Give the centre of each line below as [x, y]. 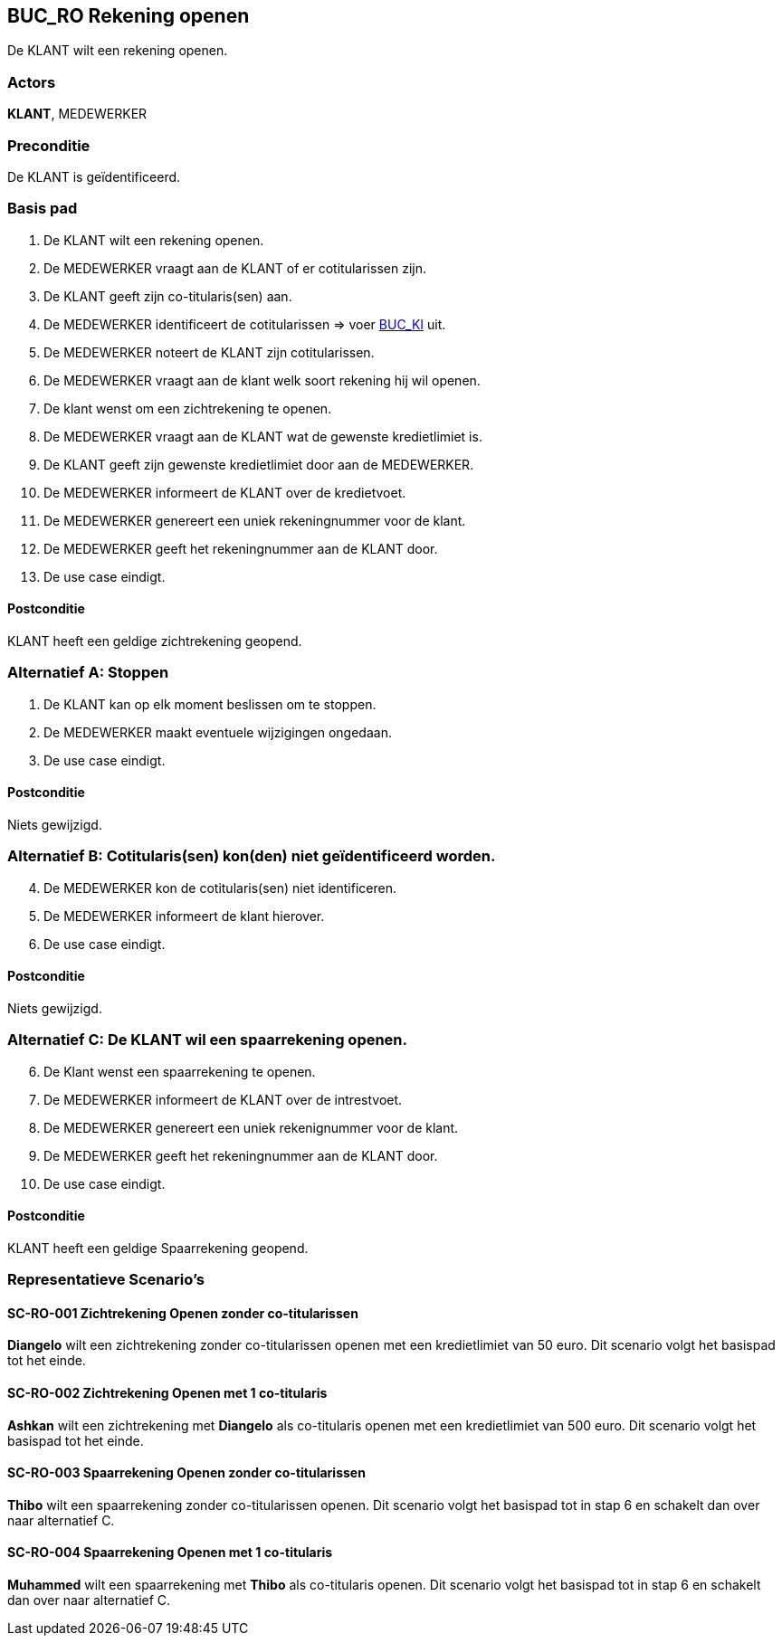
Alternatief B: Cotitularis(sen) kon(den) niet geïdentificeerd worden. [252, 856]
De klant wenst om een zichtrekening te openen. [188, 408]
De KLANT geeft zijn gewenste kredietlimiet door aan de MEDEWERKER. [259, 464]
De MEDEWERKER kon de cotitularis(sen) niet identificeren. [220, 888]
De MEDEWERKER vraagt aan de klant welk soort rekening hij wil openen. [262, 380]
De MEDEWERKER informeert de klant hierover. [184, 916]
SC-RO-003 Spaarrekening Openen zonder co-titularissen [186, 1473]
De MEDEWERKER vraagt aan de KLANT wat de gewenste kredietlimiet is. [263, 436]
